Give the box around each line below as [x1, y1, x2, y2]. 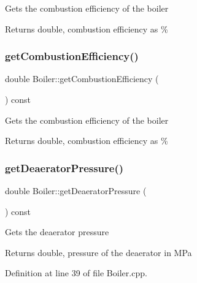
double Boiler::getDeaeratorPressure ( [5, 184, 147, 197]
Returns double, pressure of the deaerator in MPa [5, 246, 192, 258]
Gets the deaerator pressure [5, 225, 109, 238]
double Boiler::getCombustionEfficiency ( [5, 72, 159, 85]
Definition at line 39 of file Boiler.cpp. [5, 266, 147, 279]
